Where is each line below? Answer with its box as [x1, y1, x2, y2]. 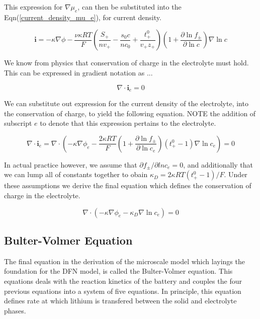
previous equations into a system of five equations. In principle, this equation [4, 285, 241, 296]
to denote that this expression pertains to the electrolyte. [40, 118, 216, 128]
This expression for [4, 2, 63, 12]
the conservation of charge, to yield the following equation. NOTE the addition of [4, 108, 256, 118]
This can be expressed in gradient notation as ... [4, 67, 153, 77]
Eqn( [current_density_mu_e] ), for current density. [4, 12, 161, 22]
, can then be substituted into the [77, 2, 182, 12]
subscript [4, 118, 32, 128]
